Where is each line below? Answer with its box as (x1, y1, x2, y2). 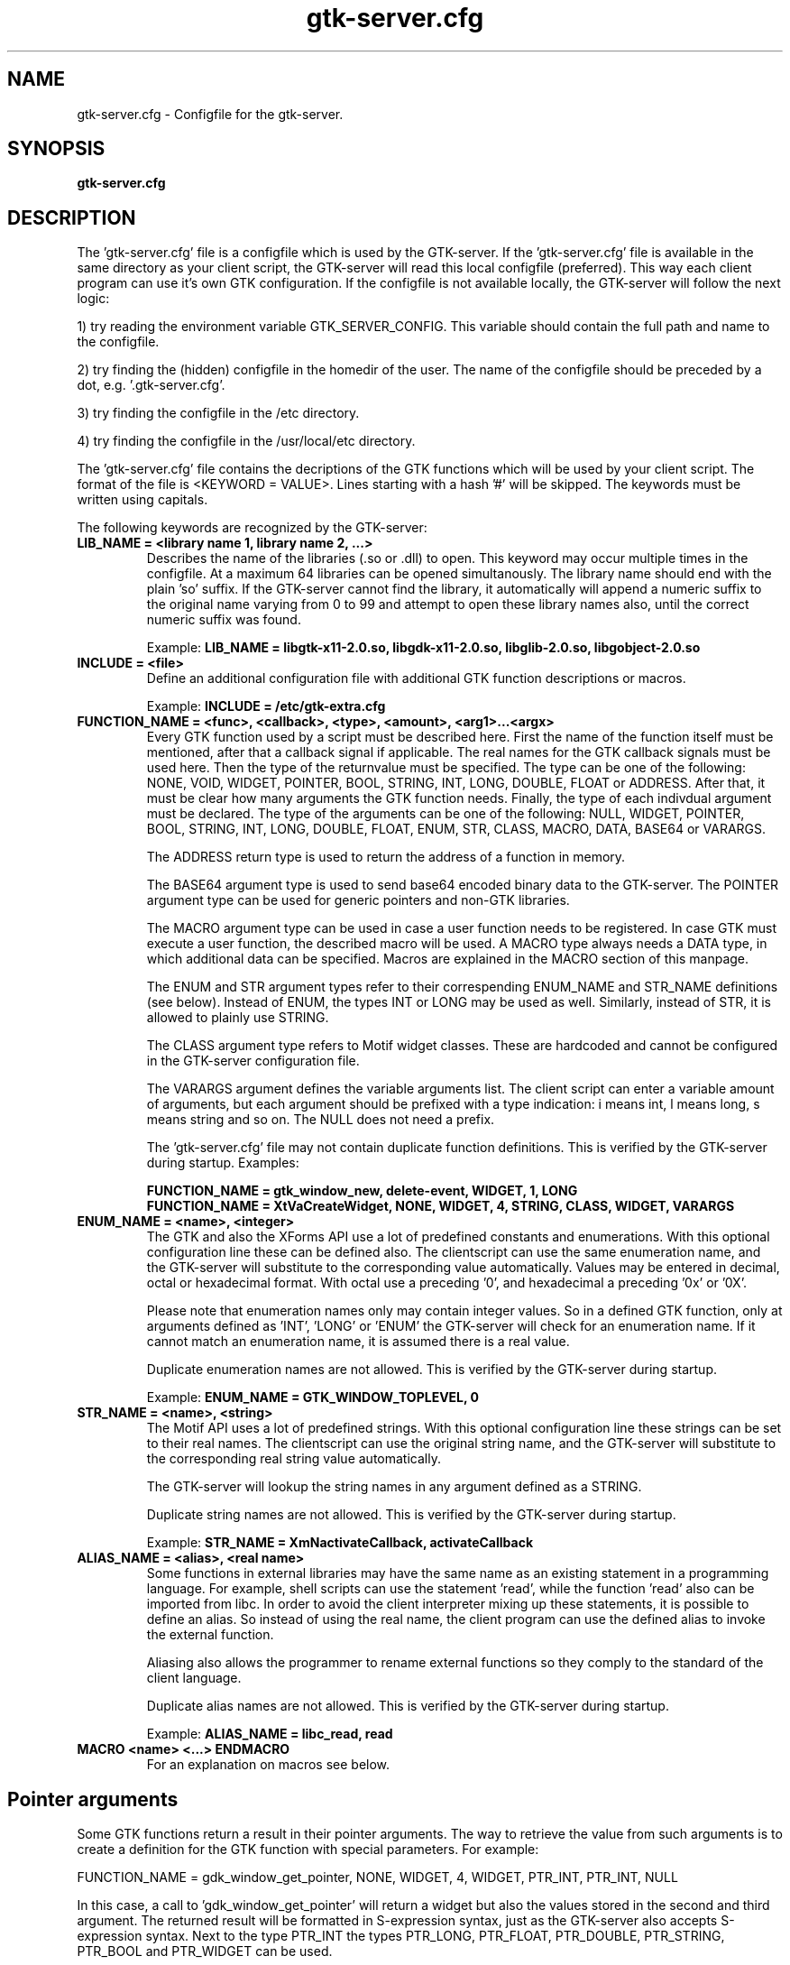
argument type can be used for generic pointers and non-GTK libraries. (146, 892, 570, 909)
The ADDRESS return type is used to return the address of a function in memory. (146, 849, 626, 865)
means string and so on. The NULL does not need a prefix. (146, 1112, 495, 1128)
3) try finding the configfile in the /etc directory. (77, 405, 360, 421)
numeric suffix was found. (146, 612, 301, 628)
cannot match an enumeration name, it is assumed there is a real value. (146, 1333, 570, 1350)
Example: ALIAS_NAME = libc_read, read (146, 1726, 393, 1742)
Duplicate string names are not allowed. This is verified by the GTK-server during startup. (146, 1507, 676, 1523)
